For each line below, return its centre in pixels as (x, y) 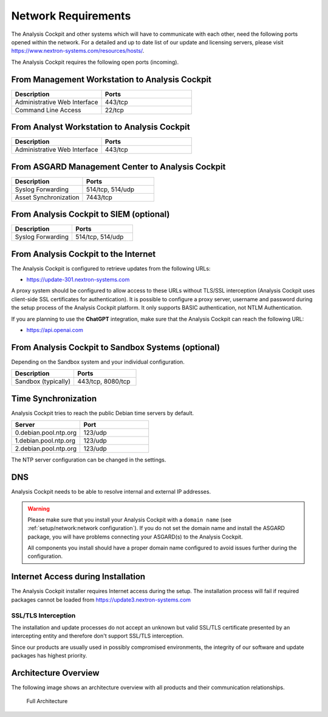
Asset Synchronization (47, 197)
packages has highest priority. (49, 656)
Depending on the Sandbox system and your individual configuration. (98, 362)
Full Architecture (47, 701)
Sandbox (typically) (43, 381)
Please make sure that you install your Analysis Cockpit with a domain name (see (130, 520)
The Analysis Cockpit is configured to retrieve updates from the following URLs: (111, 268)
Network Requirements (71, 16)
